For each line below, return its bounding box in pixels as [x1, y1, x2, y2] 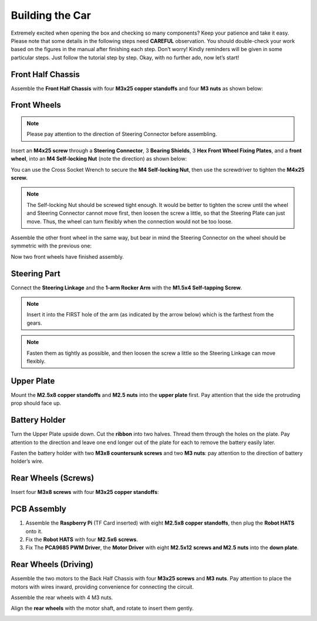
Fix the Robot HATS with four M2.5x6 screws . [25, 536, 138, 543]
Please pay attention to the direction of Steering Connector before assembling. [26, 131, 217, 138]
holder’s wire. [11, 458, 44, 465]
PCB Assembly [11, 504, 67, 514]
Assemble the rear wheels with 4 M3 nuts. [11, 594, 113, 601]
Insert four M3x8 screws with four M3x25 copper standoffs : [11, 489, 159, 496]
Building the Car [11, 9, 91, 22]
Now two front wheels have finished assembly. [11, 253, 124, 260]
